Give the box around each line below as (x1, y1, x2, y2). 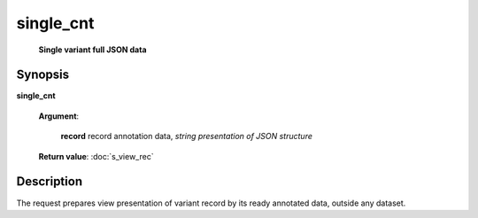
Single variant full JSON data (38, 44, 147, 55)
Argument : (38, 111, 80, 121)
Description (16, 174, 83, 190)
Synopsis (16, 67, 70, 82)
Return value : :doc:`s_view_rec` (38, 151, 154, 161)
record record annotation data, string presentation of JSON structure (60, 131, 313, 142)
